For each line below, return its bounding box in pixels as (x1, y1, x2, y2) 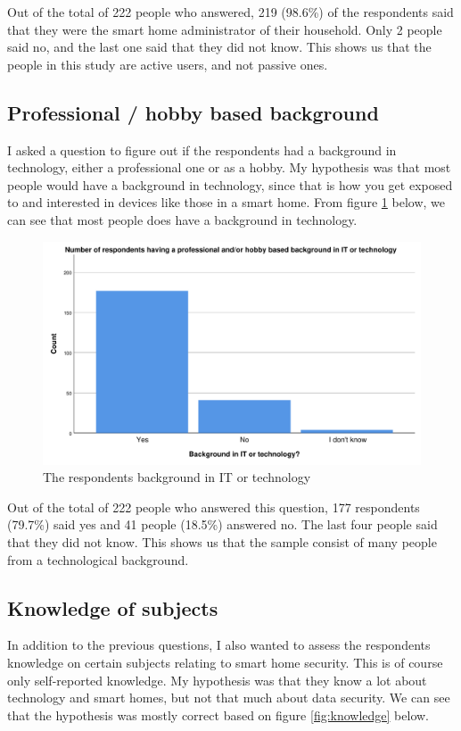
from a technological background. (7, 550, 189, 569)
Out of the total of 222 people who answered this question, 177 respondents (7, 497, 420, 516)
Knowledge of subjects (7, 594, 218, 621)
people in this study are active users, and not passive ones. (7, 54, 328, 73)
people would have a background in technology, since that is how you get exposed (7, 175, 453, 194)
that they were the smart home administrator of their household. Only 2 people (7, 20, 442, 38)
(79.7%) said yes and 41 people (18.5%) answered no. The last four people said (7, 515, 438, 534)
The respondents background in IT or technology (43, 468, 311, 486)
